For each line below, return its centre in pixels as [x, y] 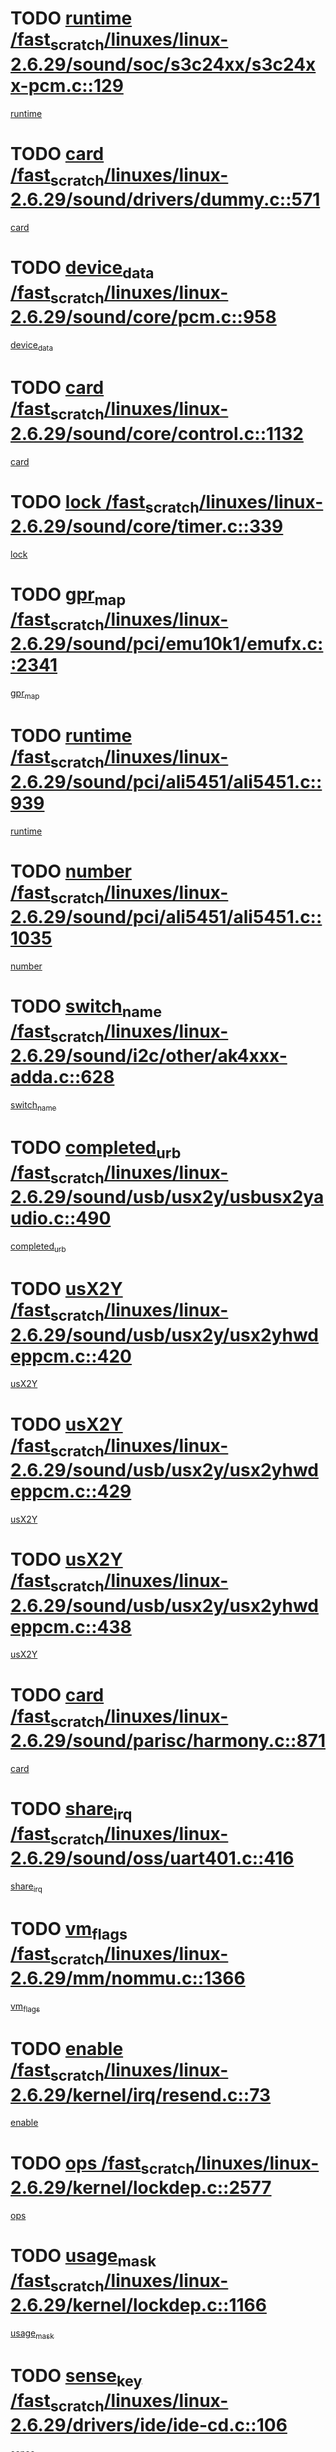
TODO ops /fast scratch [102, 2165]
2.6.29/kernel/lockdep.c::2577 [141, 2188]
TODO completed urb [96, 1149]
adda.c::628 [62, 1077]
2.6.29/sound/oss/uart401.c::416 [152, 1858]
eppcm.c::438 [71, 1626]
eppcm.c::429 [71, 1491]
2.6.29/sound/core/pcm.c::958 [143, 317]
